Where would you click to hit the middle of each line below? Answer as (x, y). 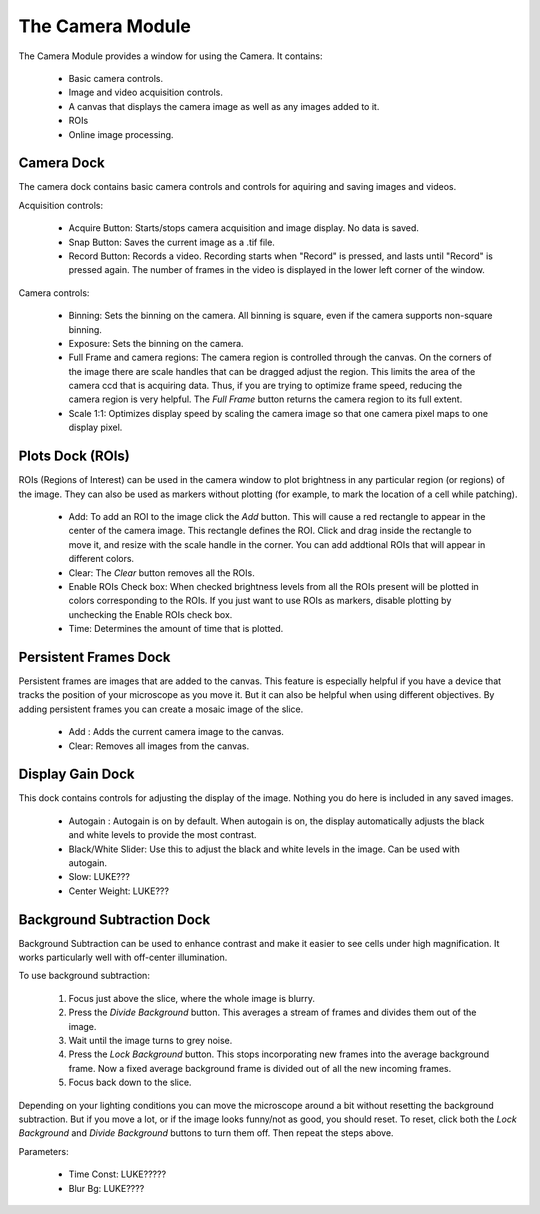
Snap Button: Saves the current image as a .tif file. (171, 242)
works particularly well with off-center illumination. (123, 957)
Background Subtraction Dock (114, 919)
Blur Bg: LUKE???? (106, 1188)
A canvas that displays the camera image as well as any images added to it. (224, 106)
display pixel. (95, 427)
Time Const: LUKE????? (117, 1174)
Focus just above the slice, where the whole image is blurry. (191, 998)
